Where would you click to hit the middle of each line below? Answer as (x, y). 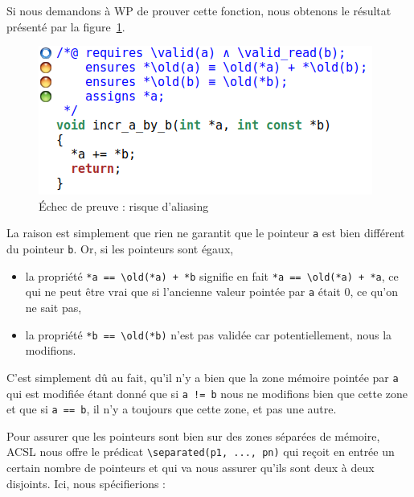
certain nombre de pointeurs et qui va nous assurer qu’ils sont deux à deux (191, 468)
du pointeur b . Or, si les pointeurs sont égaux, (120, 249)
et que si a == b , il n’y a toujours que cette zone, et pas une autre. (172, 409)
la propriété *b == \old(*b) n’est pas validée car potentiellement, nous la (209, 334)
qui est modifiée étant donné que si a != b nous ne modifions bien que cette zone (207, 393)
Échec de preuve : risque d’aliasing (124, 205)
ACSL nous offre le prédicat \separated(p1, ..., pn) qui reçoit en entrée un (201, 452)
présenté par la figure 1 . (66, 26)
